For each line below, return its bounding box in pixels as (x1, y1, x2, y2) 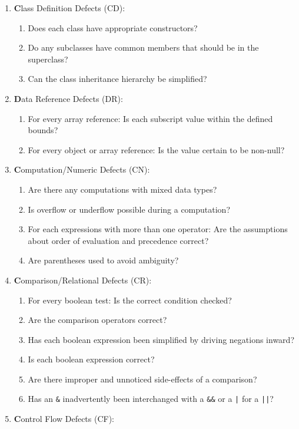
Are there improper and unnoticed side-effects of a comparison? (28, 372, 257, 385)
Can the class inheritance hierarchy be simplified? (28, 72, 207, 85)
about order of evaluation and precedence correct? (28, 234, 209, 246)
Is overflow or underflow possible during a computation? (28, 203, 230, 215)
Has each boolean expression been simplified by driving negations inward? (28, 333, 295, 345)
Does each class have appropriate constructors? (28, 21, 198, 34)
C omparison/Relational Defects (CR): (14, 273, 152, 286)
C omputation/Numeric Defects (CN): (14, 163, 150, 176)
